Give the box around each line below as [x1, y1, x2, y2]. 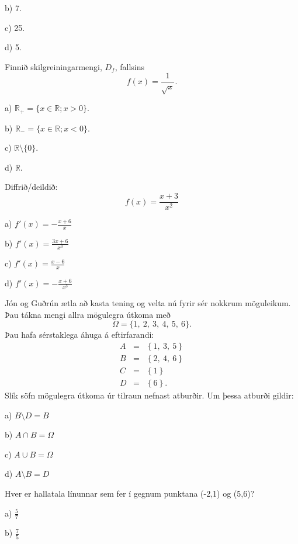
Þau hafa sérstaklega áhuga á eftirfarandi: [5, 328, 154, 341]
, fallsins [115, 60, 145, 72]
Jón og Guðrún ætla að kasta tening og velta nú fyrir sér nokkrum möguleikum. [5, 297, 291, 309]
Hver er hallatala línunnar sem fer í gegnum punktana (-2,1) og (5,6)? [5, 487, 255, 499]
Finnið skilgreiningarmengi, [5, 60, 102, 72]
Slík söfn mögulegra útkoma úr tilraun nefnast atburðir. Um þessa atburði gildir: [5, 389, 294, 401]
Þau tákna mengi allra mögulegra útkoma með [5, 308, 171, 320]
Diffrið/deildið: [5, 181, 58, 193]
